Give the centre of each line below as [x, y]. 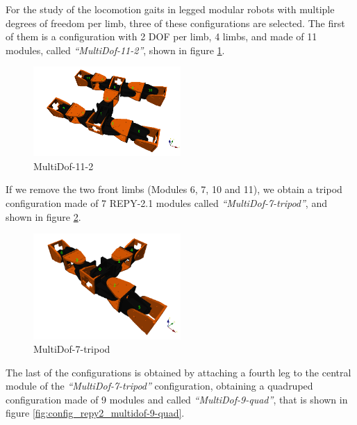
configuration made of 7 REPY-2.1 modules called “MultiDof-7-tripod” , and [166, 202]
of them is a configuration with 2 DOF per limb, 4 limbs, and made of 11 [161, 36]
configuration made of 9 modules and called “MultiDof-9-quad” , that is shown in [177, 399]
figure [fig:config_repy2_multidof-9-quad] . [95, 413]
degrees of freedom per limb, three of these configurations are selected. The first [175, 23]
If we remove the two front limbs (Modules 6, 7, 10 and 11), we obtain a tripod [174, 189]
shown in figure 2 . [43, 216]
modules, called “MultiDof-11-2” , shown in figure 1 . [115, 50]
